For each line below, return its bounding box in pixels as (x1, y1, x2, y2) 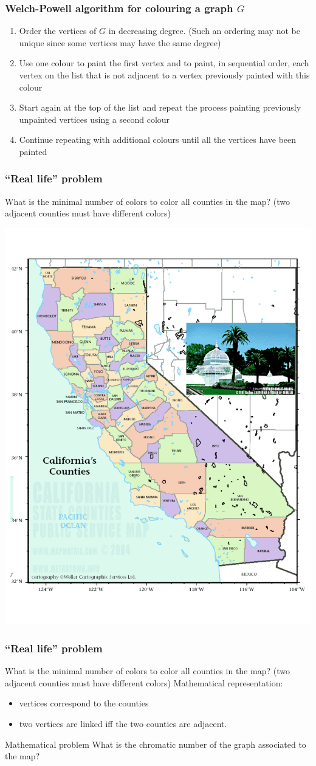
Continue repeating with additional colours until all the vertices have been (19, 133, 297, 146)
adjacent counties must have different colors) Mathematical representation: (5, 676, 283, 689)
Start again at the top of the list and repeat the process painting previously (19, 101, 301, 114)
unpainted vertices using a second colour (19, 112, 170, 125)
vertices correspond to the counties (19, 697, 149, 709)
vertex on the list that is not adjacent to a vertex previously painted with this (19, 69, 310, 81)
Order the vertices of (19, 24, 97, 37)
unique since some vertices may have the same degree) (19, 36, 221, 49)
